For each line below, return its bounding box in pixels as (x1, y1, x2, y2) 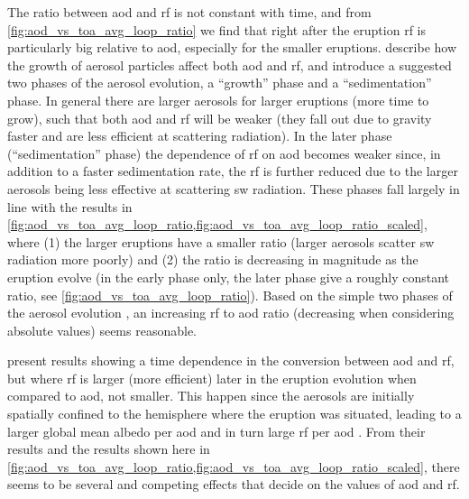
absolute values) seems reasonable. (7, 320, 197, 339)
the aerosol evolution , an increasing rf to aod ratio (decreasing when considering (7, 303, 455, 322)
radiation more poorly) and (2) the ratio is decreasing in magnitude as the (7, 250, 418, 269)
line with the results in (7, 197, 133, 216)
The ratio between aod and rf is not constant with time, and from (7, 3, 372, 21)
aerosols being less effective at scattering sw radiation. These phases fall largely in (7, 179, 460, 198)
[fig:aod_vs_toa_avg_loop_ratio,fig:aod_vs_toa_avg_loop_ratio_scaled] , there (7, 457, 460, 476)
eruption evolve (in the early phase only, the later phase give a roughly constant (7, 267, 450, 286)
